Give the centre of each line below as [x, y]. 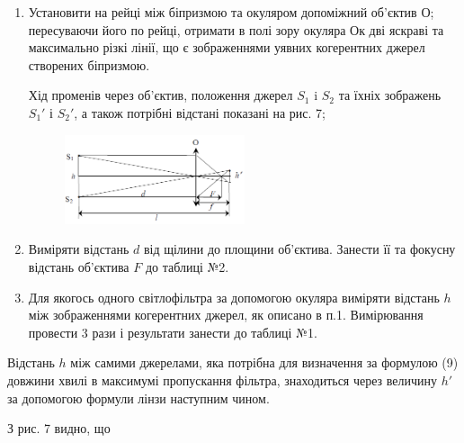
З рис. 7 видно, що [59, 428]
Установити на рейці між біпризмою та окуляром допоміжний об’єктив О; [231, 12]
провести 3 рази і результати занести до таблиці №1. [173, 332]
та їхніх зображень [390, 95]
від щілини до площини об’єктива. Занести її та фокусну [299, 249]
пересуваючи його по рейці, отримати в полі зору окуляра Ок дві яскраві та [236, 29]
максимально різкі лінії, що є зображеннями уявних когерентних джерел [227, 47]
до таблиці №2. [187, 266]
